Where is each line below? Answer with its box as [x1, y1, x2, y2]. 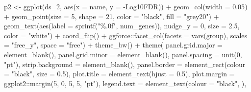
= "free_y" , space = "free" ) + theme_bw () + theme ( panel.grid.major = [4, 40, 223, 50]
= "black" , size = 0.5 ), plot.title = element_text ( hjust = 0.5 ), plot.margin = [4, 69, 235, 79]
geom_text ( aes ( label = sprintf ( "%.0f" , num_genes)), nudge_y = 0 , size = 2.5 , [4, 21, 240, 31]
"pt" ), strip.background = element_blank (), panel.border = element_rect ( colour [4, 59, 246, 69]
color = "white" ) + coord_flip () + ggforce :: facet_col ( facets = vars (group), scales [4, 30, 248, 40]
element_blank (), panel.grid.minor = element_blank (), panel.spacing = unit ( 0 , [4, 49, 242, 59]
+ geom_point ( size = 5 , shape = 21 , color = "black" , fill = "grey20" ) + [4, 11, 219, 21]
